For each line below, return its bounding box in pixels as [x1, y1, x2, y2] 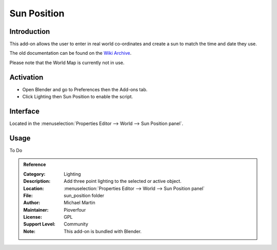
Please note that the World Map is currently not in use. [9, 59, 125, 66]
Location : [23, 185, 44, 192]
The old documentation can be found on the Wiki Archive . [9, 50, 132, 56]
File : [23, 192, 33, 198]
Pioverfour [64, 206, 86, 213]
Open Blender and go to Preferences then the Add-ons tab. [22, 86, 148, 92]
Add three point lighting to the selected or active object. [64, 178, 182, 184]
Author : [23, 200, 41, 206]
